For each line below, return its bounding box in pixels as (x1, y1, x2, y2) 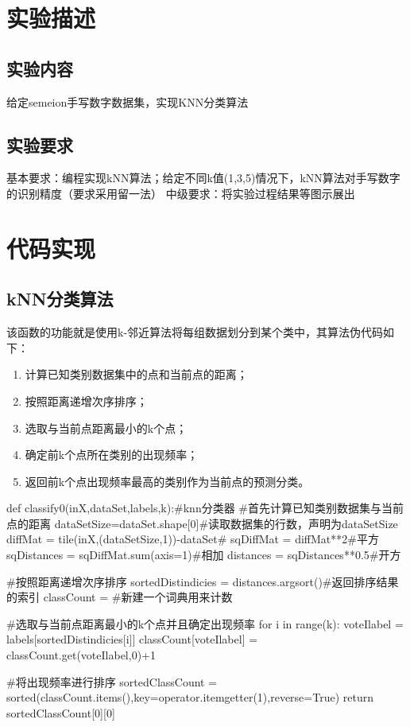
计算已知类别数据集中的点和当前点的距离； (25, 366, 248, 383)
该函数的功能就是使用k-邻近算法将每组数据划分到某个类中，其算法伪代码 (6, 324, 384, 340)
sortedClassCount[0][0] (6, 704, 115, 721)
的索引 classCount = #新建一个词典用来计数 (6, 589, 233, 605)
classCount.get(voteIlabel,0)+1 (6, 647, 156, 663)
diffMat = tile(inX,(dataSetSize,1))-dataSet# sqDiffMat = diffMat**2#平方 (6, 531, 379, 547)
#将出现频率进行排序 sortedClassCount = (6, 673, 218, 690)
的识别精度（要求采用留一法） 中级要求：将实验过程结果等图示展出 (6, 185, 355, 201)
